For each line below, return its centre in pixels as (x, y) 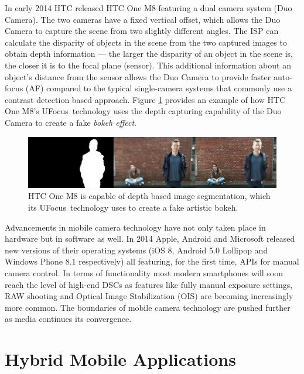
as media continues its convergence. (68, 319)
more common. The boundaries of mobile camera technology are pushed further (148, 307)
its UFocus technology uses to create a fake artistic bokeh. (133, 207)
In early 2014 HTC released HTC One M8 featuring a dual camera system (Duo (148, 8)
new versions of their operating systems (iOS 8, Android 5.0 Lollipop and (136, 250)
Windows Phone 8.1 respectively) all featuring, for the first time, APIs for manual (152, 261)
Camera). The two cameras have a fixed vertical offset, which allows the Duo (143, 19)
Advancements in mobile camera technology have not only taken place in (135, 227)
